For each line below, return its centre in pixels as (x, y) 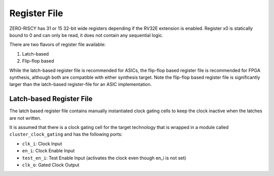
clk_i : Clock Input (42, 144)
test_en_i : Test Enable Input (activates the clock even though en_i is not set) (104, 158)
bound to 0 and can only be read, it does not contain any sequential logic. (86, 35)
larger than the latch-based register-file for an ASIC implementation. (81, 84)
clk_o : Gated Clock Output (51, 165)
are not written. (25, 118)
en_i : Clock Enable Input (48, 151)
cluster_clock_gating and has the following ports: (66, 135)
